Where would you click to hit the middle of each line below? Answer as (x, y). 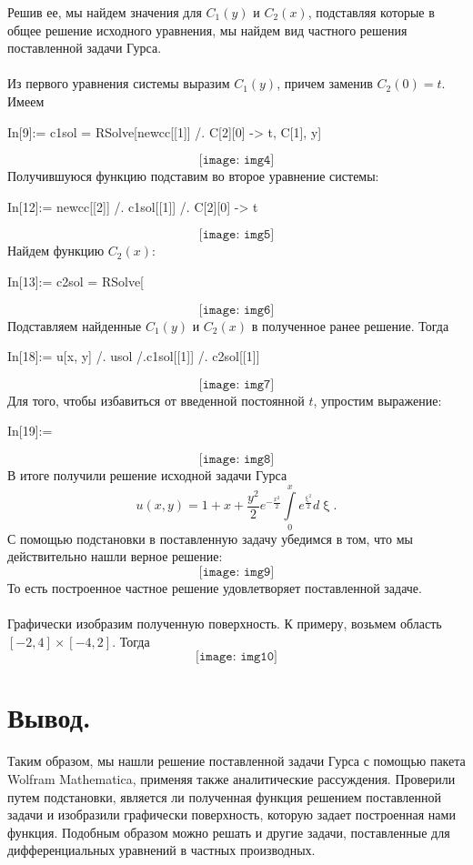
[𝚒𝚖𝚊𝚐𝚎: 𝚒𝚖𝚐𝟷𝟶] (236, 657)
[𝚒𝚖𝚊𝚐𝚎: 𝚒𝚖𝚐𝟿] (236, 572)
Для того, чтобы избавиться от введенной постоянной (156, 400)
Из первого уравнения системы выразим (119, 83)
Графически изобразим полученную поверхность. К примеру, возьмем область (225, 623)
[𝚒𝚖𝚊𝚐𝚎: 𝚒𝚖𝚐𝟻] (236, 235)
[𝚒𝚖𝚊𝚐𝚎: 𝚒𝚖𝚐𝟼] (236, 310)
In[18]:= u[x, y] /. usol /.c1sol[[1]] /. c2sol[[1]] (134, 356)
